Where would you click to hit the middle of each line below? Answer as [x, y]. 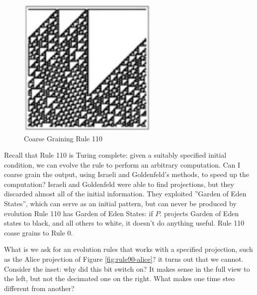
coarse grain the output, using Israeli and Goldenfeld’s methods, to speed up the [127, 174]
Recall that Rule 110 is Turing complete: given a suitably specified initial [115, 155]
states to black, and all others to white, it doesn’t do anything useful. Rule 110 [124, 223]
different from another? [39, 288]
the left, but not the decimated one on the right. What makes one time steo [120, 278]
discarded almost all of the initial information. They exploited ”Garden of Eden [125, 194]
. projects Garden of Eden [199, 213]
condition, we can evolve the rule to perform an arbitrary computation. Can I [122, 164]
